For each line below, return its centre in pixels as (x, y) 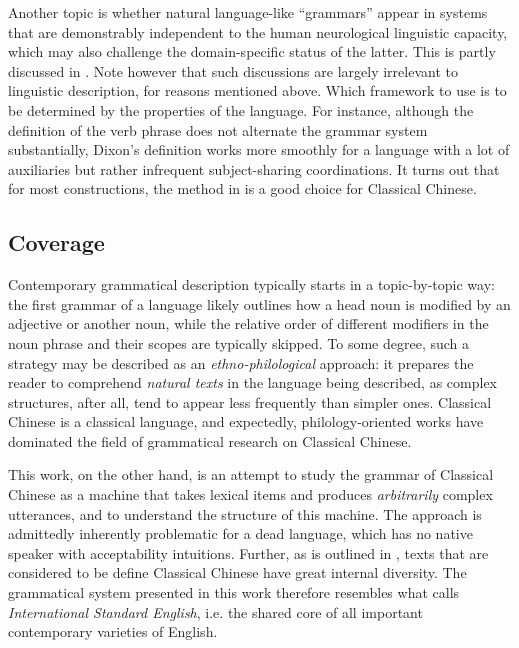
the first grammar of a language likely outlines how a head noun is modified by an (259, 303)
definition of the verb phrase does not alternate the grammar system (218, 129)
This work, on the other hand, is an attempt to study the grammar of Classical (251, 474)
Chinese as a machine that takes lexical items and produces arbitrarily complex (250, 494)
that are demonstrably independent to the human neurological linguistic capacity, (258, 31)
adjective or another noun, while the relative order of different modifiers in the (248, 323)
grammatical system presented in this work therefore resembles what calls (234, 592)
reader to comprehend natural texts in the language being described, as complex (253, 382)
